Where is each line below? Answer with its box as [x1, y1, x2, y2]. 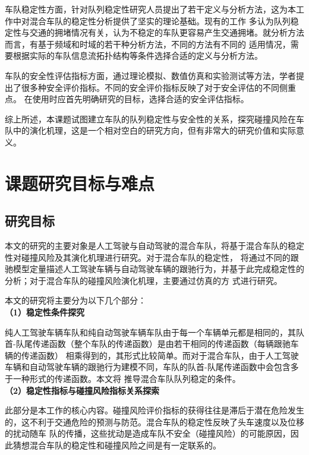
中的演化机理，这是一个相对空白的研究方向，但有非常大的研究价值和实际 [12, 124, 296, 137]
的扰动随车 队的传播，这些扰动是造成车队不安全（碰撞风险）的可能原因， [5, 427, 291, 440]
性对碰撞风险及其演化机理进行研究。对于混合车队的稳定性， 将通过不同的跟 [5, 251, 299, 263]
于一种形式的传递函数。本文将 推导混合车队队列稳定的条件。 [5, 372, 241, 385]
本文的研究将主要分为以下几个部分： [5, 294, 146, 307]
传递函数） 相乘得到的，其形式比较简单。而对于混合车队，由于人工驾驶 [21, 349, 299, 361]
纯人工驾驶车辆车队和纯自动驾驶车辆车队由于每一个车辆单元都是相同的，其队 [5, 326, 304, 338]
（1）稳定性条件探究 [5, 306, 85, 318]
